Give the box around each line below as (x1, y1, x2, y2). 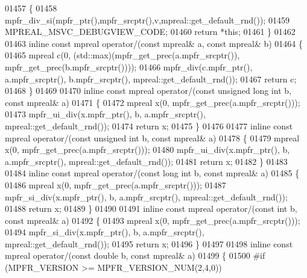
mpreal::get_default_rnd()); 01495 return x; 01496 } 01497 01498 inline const (5, 237, 293, 250)
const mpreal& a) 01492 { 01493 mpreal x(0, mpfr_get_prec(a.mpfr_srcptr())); (5, 214, 300, 226)
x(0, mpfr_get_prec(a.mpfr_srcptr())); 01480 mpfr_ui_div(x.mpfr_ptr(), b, (5, 143, 290, 156)
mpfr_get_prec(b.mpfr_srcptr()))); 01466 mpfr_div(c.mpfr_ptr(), (5, 60, 253, 73)
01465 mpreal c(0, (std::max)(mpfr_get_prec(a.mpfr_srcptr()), (5, 49, 240, 61)
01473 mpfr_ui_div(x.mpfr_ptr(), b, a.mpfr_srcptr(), (5, 108, 206, 120)
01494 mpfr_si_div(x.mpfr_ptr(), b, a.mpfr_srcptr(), (5, 226, 204, 238)
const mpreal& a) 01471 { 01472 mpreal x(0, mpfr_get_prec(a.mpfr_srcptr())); (5, 96, 300, 108)
